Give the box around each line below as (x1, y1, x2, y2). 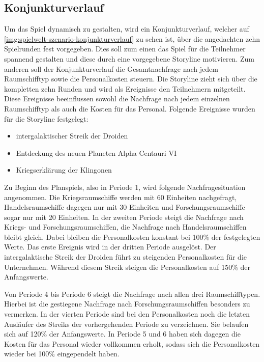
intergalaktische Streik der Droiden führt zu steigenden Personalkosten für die (4, 252, 247, 262)
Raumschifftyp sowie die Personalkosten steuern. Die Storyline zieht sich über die (4, 73, 257, 84)
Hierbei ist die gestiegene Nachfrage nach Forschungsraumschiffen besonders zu (4, 298, 250, 309)
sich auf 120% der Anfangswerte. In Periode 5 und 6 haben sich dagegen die (4, 328, 241, 339)
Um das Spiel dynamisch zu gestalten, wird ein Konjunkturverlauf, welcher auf (4, 23, 249, 34)
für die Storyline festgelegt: (4, 113, 89, 124)
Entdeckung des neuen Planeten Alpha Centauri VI (16, 147, 177, 158)
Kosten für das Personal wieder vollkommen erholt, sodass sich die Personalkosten (4, 338, 260, 349)
